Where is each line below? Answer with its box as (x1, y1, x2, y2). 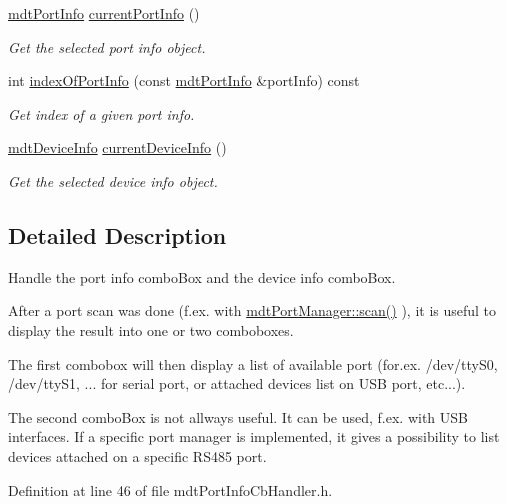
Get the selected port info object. (8, 36, 206, 57)
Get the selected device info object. (8, 170, 218, 191)
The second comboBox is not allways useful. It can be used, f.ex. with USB (8, 406, 469, 427)
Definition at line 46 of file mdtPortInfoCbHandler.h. (8, 479, 333, 500)
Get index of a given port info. (8, 103, 195, 124)
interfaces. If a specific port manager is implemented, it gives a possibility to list (8, 426, 500, 447)
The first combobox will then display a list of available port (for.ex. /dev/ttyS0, (8, 353, 498, 374)
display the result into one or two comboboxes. (8, 319, 294, 340)
